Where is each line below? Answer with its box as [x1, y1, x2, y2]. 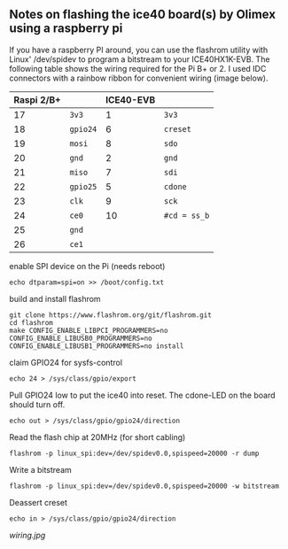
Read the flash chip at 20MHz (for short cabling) [9, 431, 186, 442]
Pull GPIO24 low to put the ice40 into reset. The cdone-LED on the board [9, 390, 276, 400]
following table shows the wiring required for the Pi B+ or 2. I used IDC [9, 63, 267, 73]
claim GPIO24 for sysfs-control [9, 357, 122, 367]
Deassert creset [9, 497, 68, 507]
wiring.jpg [9, 530, 46, 540]
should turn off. [9, 398, 66, 410]
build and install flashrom [9, 293, 101, 304]
